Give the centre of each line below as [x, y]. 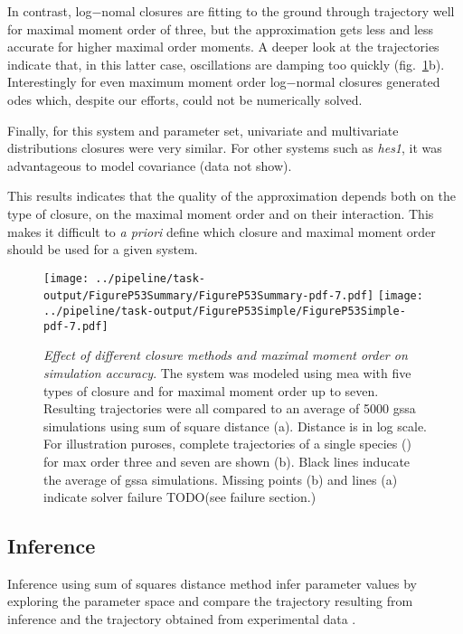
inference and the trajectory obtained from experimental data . [182, 619]
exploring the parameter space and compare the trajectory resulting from [210, 601]
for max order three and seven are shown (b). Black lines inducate [227, 461]
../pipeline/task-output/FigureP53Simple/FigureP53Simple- [225, 312]
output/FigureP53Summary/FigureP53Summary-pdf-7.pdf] [209, 296]
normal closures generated [368, 82]
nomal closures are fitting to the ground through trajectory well [278, 11]
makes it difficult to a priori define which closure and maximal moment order [222, 231]
